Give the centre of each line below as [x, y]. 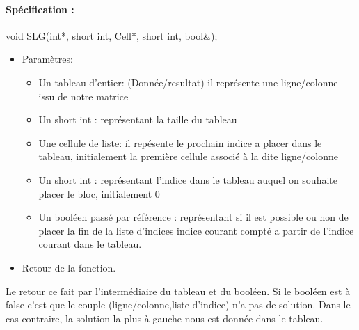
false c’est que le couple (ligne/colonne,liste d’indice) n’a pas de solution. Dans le [178, 305]
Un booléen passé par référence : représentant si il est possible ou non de [193, 217]
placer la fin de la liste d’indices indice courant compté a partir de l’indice [196, 230]
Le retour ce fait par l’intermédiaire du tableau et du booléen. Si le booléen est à [178, 291]
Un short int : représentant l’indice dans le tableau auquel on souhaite [188, 179]
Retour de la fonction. [69, 267]
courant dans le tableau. [90, 244]
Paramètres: [47, 59]
